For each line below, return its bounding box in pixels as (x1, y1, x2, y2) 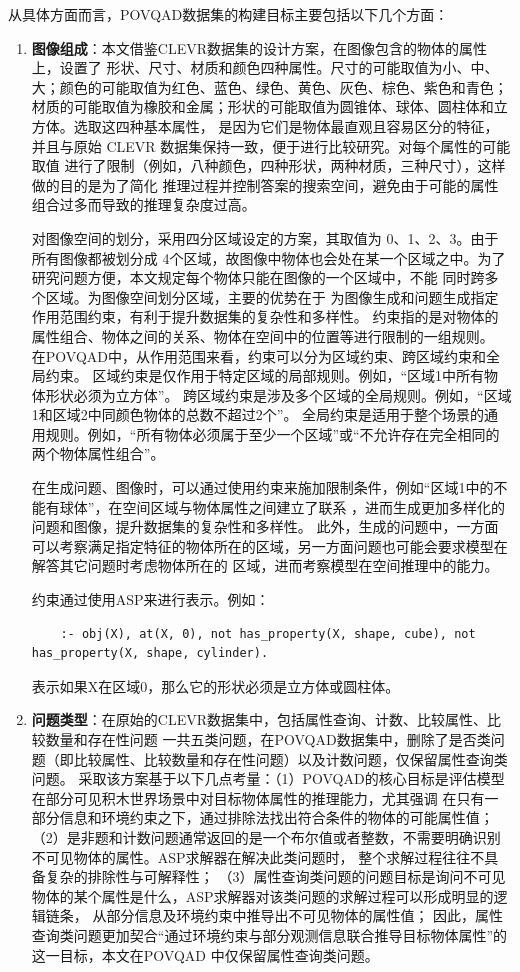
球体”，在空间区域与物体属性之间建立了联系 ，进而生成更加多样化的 (59, 496, 506, 517)
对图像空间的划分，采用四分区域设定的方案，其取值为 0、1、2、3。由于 (31, 227, 499, 248)
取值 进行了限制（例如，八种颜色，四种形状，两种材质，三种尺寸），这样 (31, 155, 506, 176)
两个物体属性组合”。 (31, 443, 165, 464)
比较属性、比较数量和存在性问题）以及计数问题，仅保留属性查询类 (73, 748, 508, 769)
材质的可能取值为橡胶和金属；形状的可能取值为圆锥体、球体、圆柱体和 (31, 96, 494, 117)
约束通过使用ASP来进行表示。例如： (31, 589, 270, 610)
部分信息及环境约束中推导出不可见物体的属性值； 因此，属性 (106, 905, 504, 926)
